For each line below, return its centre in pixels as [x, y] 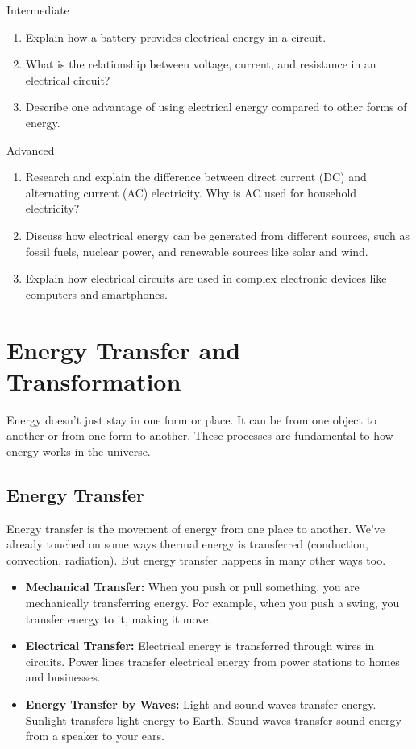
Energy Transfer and [124, 349]
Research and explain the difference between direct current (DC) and [196, 177]
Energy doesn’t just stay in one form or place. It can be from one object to [192, 419]
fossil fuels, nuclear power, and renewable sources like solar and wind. [197, 251]
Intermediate [38, 10]
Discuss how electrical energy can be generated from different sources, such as [217, 235]
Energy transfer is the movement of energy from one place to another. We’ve [196, 528]
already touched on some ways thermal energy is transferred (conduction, [187, 544]
